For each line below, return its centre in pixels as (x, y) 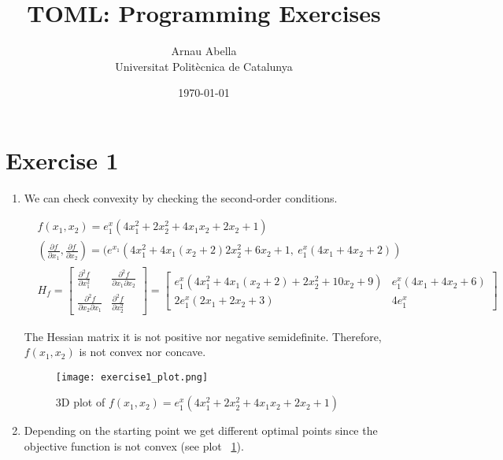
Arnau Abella (204, 51)
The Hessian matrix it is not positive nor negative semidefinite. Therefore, (203, 336)
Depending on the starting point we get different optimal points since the (201, 430)
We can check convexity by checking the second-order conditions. (181, 197)
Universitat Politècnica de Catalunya (204, 66)
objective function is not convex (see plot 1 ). (134, 445)
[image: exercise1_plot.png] (132, 377)
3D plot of (80, 402)
